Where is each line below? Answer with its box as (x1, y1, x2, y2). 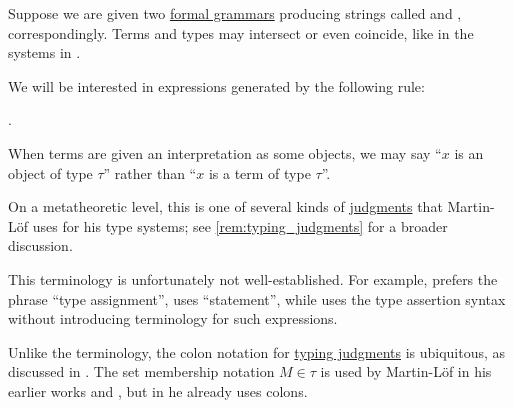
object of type (8, 162, 93, 183)
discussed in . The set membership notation (8, 361, 275, 382)
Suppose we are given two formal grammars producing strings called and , (8, 3, 462, 23)
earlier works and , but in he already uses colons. (8, 380, 308, 401)
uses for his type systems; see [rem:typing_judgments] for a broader (32, 215, 448, 236)
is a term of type (208, 162, 311, 183)
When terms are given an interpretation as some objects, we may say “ (8, 142, 442, 163)
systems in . (8, 42, 81, 63)
